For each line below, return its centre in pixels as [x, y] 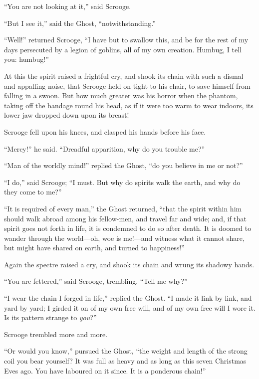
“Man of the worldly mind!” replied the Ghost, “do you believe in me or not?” [124, 165]
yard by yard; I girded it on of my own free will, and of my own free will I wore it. [130, 307]
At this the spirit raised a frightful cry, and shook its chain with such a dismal [124, 76]
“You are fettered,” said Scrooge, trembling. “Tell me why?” [96, 281]
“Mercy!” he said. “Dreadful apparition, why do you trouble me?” [105, 148]
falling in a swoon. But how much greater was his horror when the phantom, [121, 95]
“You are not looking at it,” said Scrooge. [68, 6]
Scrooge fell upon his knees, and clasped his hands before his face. [105, 131]
